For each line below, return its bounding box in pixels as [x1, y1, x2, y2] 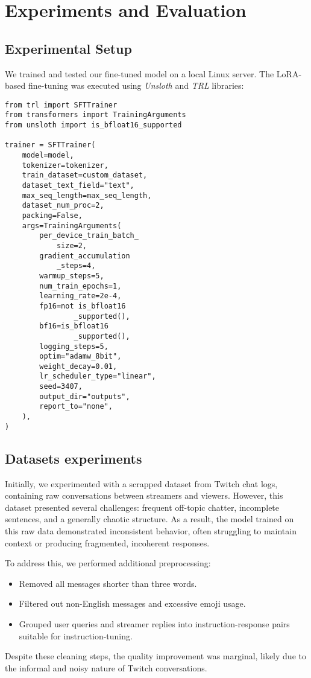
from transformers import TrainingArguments [5, 110, 186, 120]
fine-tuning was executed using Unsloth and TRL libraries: [28, 79, 244, 92]
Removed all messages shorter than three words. [19, 577, 197, 589]
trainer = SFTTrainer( [5, 141, 96, 150]
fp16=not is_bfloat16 [39, 301, 126, 310]
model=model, [22, 151, 74, 160]
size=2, [56, 241, 87, 250]
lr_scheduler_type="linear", [39, 372, 156, 381]
